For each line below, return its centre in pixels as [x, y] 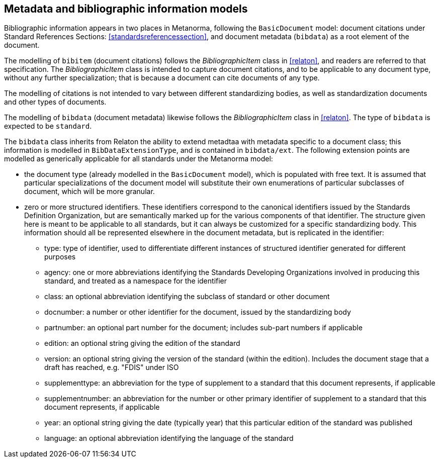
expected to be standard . [48, 126]
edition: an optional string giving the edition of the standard [142, 343]
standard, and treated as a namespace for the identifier [136, 281]
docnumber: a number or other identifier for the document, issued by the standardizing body [198, 312]
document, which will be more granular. [90, 192]
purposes [60, 257]
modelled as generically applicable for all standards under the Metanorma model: [139, 159]
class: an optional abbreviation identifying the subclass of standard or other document [187, 297]
